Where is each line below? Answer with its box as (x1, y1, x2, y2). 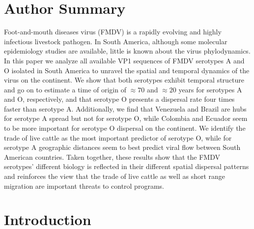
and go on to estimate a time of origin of (4, 84, 126, 94)
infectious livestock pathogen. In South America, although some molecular (4, 36, 227, 46)
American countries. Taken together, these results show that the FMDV (4, 151, 220, 162)
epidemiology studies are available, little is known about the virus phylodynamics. (4, 46, 251, 56)
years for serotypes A (178, 84, 242, 94)
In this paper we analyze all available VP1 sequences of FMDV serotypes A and (4, 55, 245, 65)
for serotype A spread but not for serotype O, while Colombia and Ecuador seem (4, 113, 248, 123)
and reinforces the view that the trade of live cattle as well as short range (4, 171, 226, 181)
